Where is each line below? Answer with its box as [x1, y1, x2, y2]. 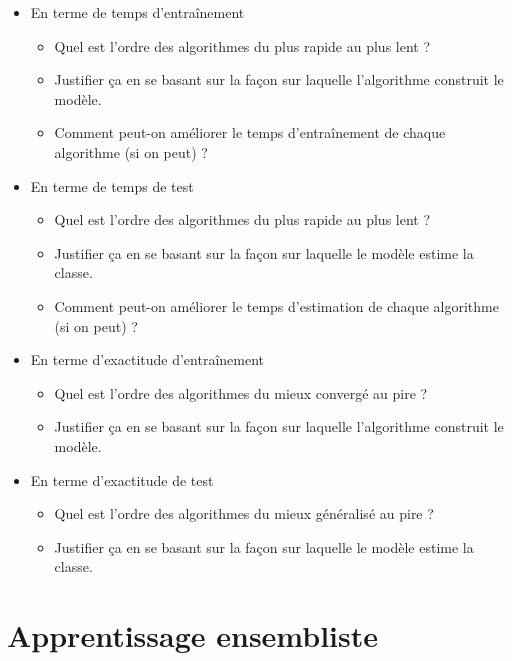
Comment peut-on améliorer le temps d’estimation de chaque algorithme [54, 295, 499, 316]
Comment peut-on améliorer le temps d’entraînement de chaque [54, 122, 446, 143]
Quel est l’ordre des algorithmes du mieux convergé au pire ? [54, 382, 428, 403]
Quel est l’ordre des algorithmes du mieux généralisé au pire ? [54, 503, 434, 524]
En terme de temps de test [30, 175, 194, 196]
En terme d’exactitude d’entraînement [30, 349, 265, 370]
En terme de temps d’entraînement [30, 2, 245, 22]
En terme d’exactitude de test [30, 469, 214, 490]
